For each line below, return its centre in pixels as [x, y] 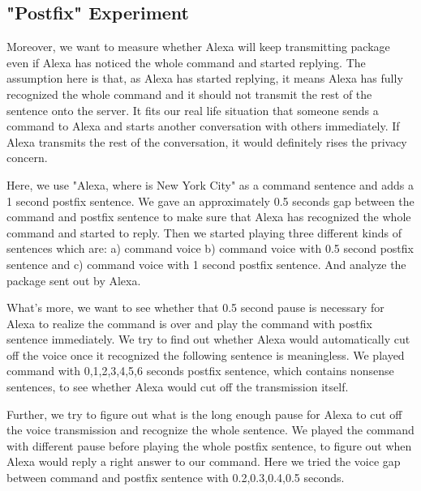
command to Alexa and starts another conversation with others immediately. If [203, 126]
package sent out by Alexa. [74, 280]
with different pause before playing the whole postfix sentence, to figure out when [209, 445]
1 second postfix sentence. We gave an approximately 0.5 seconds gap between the [210, 201]
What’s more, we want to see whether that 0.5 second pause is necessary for [195, 307]
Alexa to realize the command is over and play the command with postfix [189, 323]
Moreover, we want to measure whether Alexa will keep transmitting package [198, 47]
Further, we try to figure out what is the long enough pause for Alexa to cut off [204, 414]
